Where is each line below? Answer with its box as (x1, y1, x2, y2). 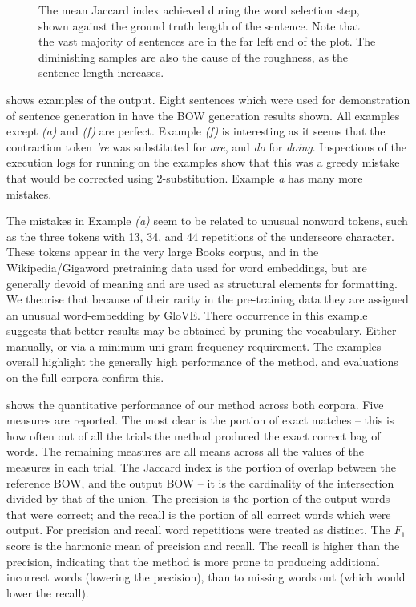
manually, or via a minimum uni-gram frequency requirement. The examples (6, 337, 382, 354)
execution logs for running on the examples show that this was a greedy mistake (6, 154, 400, 171)
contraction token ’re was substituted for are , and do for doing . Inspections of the (6, 138, 407, 155)
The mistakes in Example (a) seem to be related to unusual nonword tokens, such (6, 212, 408, 229)
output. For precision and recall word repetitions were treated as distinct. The (6, 521, 390, 538)
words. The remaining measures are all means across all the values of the (6, 443, 364, 460)
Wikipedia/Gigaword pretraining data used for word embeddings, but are (6, 259, 367, 275)
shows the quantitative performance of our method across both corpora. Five (6, 396, 384, 412)
